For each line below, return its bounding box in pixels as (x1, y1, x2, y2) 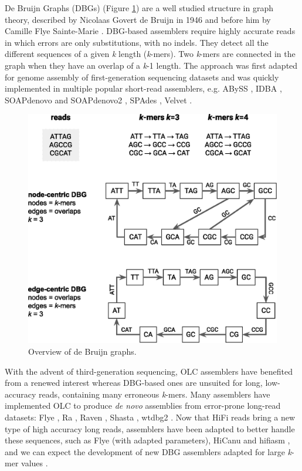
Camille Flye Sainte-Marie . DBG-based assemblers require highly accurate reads (5, 25, 296, 37)
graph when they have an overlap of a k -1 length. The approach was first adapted (5, 59, 298, 71)
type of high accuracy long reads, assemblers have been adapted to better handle (5, 422, 295, 435)
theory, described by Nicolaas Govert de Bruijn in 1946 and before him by (5, 13, 271, 25)
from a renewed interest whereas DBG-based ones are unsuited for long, (5, 376, 263, 389)
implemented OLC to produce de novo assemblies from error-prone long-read (5, 399, 281, 412)
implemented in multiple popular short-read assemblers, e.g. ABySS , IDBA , (5, 82, 282, 95)
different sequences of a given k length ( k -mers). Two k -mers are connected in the (5, 48, 296, 60)
